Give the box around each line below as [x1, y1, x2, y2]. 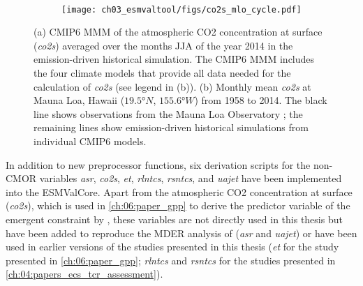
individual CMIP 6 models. [34, 134, 147, 148]
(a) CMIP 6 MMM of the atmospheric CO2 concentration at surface [34, 24, 323, 39]
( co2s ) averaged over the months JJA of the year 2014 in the [34, 38, 293, 52]
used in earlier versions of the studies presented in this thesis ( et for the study [6, 239, 339, 254]
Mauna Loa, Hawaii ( [34, 93, 125, 107]
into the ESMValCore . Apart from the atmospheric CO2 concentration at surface [6, 184, 353, 199]
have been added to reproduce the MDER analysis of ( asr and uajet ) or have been [6, 225, 357, 240]
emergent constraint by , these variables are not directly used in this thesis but [6, 211, 343, 226]
